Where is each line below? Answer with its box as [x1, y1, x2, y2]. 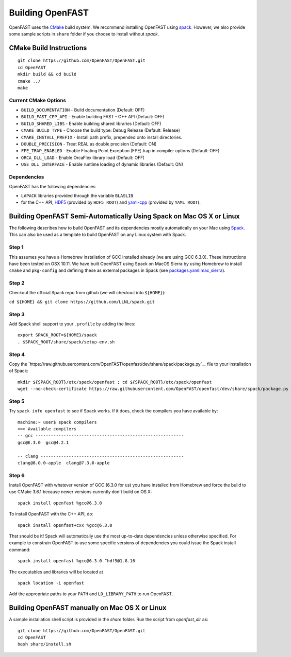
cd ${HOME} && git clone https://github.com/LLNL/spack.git [9, 299, 155, 304]
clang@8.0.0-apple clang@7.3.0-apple [17, 460, 110, 465]
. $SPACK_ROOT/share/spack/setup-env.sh [17, 339, 115, 345]
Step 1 [9, 244, 24, 250]
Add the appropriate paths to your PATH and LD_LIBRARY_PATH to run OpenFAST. [9, 591, 173, 597]
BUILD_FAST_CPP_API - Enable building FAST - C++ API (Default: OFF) [21, 114, 164, 120]
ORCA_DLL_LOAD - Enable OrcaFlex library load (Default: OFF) [21, 155, 145, 160]
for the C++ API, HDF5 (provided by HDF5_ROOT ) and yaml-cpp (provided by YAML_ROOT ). [21, 199, 201, 205]
